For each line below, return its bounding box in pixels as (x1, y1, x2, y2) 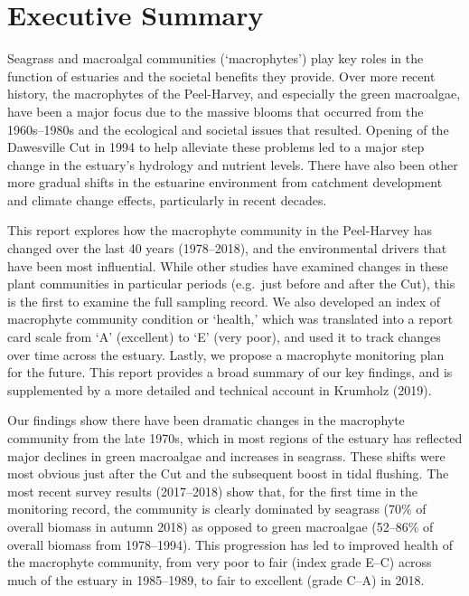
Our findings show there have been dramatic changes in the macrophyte (7, 411, 405, 430)
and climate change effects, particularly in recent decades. (7, 190, 327, 209)
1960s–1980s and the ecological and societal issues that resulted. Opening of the (7, 119, 449, 138)
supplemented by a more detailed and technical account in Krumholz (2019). (7, 380, 432, 399)
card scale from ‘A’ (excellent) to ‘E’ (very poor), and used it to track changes (7, 327, 441, 346)
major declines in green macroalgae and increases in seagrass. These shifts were (7, 446, 446, 465)
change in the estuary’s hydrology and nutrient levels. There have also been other (7, 155, 458, 174)
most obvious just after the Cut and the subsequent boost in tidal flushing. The (7, 464, 449, 483)
